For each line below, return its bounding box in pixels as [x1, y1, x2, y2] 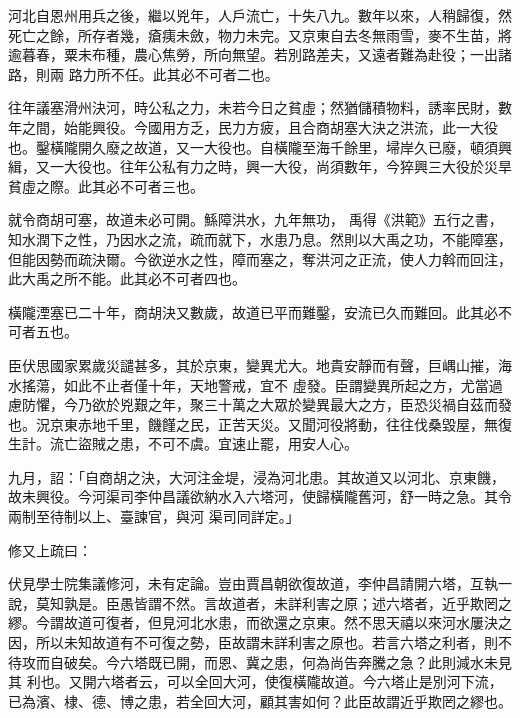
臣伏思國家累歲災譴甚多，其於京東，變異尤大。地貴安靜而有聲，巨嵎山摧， [8, 354, 498, 375]
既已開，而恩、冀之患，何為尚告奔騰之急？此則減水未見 [147, 651, 512, 672]
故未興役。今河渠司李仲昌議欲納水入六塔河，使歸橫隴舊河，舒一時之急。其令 [8, 486, 512, 507]
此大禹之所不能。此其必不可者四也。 [8, 268, 246, 289]
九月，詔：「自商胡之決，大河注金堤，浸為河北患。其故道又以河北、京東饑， [8, 466, 505, 487]
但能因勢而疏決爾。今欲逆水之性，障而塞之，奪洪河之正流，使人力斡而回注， [8, 248, 512, 269]
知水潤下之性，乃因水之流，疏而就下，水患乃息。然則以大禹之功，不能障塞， [8, 228, 512, 249]
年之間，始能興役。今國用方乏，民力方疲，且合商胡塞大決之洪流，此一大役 [8, 116, 498, 137]
